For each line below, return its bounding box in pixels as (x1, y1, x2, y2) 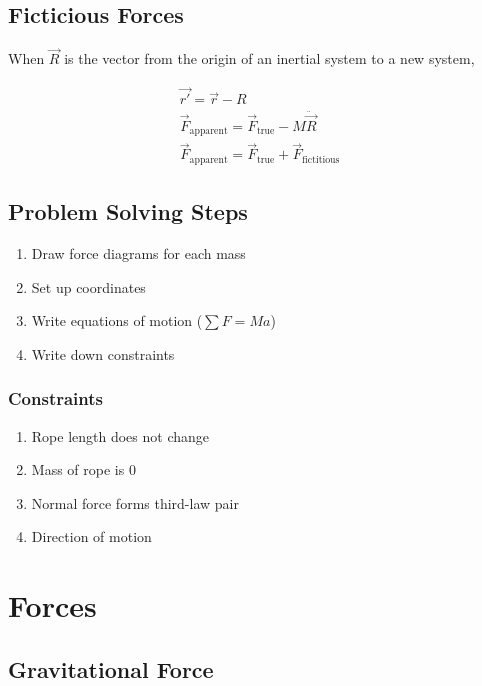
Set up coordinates (31, 276, 146, 297)
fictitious (302, 154, 340, 165)
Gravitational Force (8, 653, 214, 684)
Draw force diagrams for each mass (31, 243, 246, 264)
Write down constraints (31, 343, 175, 364)
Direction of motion (31, 526, 152, 547)
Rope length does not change (31, 425, 210, 446)
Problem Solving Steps (8, 196, 248, 227)
